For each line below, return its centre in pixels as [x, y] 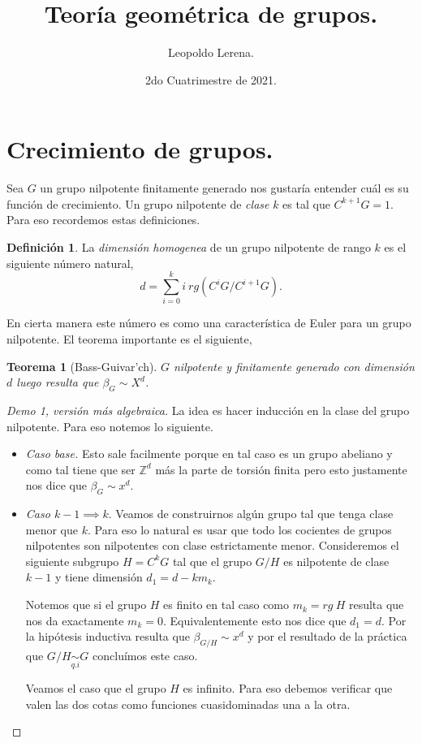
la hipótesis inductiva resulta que [108, 636]
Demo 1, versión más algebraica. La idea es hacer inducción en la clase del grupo [208, 410]
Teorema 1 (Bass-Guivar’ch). [82, 366]
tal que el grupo [212, 561]
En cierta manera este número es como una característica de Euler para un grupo [209, 323]
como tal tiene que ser [80, 469]
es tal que [306, 203]
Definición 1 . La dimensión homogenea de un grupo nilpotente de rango [189, 247]
